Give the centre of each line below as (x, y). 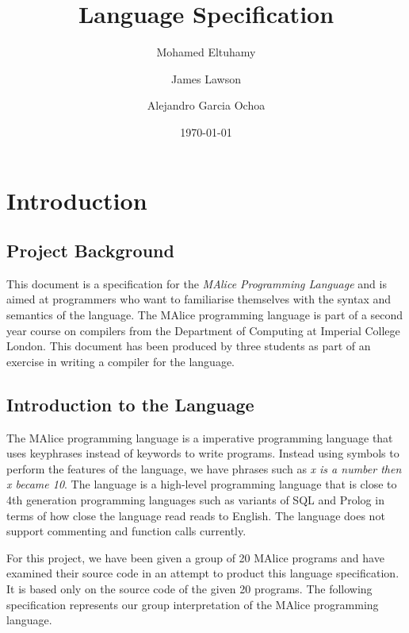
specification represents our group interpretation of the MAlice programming (193, 604)
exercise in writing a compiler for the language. (121, 361)
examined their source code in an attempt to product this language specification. (203, 573)
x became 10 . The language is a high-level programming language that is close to (202, 484)
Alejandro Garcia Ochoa (206, 105)
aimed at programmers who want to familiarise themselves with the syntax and (199, 299)
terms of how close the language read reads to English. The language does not (196, 515)
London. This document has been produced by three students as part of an (189, 346)
